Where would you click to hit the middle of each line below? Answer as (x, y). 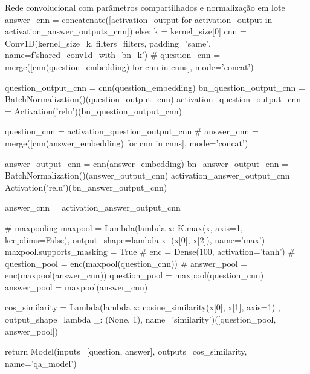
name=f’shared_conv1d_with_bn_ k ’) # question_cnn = (113, 55)
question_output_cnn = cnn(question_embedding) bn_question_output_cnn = (155, 87)
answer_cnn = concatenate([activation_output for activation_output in (139, 19)
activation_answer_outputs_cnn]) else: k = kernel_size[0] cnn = (126, 31)
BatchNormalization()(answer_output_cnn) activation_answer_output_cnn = (152, 175)
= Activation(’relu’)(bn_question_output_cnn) (94, 110)
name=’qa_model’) (41, 363)
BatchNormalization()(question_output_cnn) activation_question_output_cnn (153, 99)
